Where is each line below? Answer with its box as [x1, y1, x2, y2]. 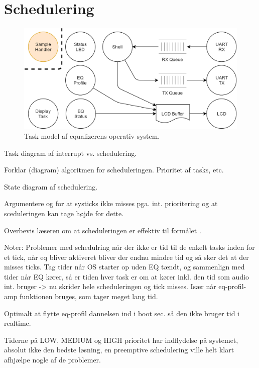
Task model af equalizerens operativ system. [24, 130, 160, 141]
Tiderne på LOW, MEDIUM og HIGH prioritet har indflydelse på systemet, [4, 334, 238, 345]
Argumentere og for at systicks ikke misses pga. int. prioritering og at [4, 198, 218, 209]
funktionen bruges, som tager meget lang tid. [20, 291, 158, 302]
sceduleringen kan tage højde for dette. [4, 208, 124, 218]
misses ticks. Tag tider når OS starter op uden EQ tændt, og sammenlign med [4, 261, 245, 272]
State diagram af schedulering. [4, 181, 98, 192]
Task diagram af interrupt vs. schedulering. [4, 147, 137, 158]
